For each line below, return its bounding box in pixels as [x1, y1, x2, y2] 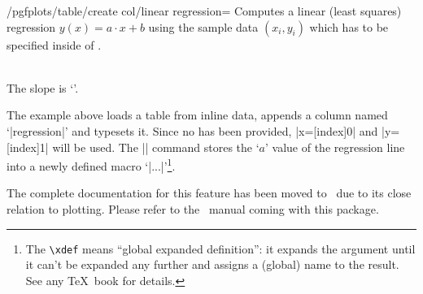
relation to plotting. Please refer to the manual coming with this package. [7, 201, 379, 217]
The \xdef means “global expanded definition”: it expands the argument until [25, 240, 416, 257]
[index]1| [7, 138, 49, 155]
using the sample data [148, 18, 259, 35]
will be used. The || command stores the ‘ [52, 138, 259, 155]
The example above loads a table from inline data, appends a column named [7, 106, 388, 123]
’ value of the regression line [265, 138, 405, 155]
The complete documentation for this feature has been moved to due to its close [7, 184, 412, 201]
